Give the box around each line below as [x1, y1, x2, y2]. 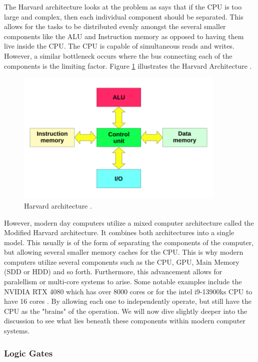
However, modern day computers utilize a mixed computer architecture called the [4, 217, 254, 228]
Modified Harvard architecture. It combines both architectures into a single [4, 227, 234, 238]
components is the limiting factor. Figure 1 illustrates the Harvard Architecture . [4, 60, 252, 71]
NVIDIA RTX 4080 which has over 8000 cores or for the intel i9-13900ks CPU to [4, 286, 252, 296]
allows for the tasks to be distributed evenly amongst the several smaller [4, 21, 226, 32]
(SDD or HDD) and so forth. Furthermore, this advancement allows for [4, 266, 222, 277]
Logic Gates [4, 346, 53, 359]
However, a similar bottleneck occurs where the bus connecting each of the [4, 50, 232, 61]
